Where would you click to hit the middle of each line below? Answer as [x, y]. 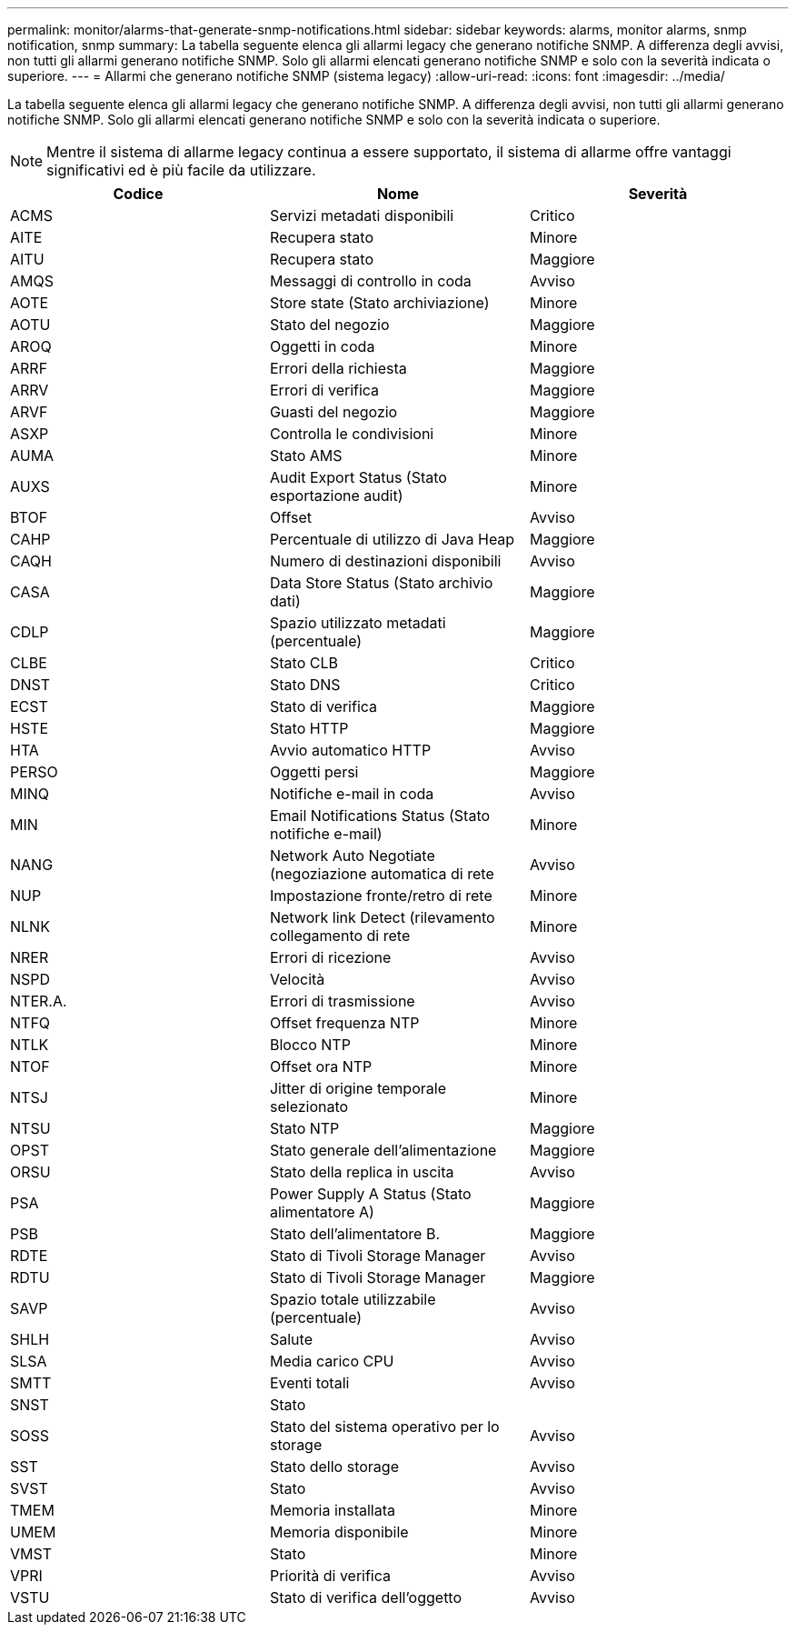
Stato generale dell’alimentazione [383, 1150]
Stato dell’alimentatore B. [355, 1234]
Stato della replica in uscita [362, 1172]
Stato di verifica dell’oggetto [366, 1597]
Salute [291, 1339]
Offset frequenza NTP [344, 1023]
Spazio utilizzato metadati [358, 623]
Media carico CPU [332, 1361]
